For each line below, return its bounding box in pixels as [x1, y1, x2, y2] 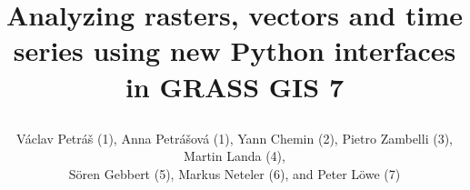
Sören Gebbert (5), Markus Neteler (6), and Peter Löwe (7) [68, 164, 401, 183]
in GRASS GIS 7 [125, 67, 345, 105]
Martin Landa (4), [184, 146, 285, 165]
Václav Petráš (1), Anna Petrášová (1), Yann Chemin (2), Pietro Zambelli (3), [16, 128, 453, 147]
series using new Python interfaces [13, 32, 456, 69]
